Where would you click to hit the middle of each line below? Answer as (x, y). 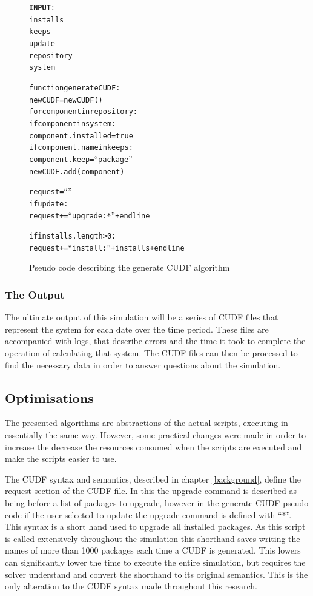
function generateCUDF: (75, 88)
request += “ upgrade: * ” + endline (90, 215)
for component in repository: (83, 112)
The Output (35, 294)
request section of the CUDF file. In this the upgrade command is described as (151, 491)
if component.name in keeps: (81, 148)
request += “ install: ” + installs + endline (107, 247)
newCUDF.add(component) (77, 171)
